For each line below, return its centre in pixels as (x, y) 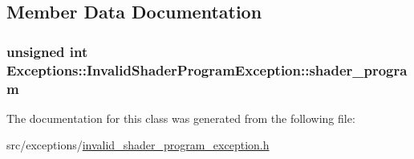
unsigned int (47, 51)
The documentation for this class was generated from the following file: (181, 118)
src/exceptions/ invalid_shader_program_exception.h (138, 145)
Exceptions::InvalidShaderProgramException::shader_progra (207, 69)
